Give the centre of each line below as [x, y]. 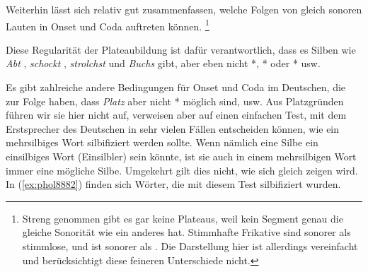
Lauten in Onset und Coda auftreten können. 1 [108, 25]
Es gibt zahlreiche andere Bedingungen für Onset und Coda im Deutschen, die [176, 87]
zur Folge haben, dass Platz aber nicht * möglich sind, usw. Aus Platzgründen [175, 101]
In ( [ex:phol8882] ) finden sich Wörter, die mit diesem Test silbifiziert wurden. [173, 184]
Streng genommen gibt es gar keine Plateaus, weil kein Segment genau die [183, 218]
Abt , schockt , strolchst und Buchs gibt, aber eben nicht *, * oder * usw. [163, 63]
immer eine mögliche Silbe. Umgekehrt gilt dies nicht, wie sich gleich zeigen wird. [182, 170]
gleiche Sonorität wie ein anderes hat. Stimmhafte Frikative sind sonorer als [186, 232]
